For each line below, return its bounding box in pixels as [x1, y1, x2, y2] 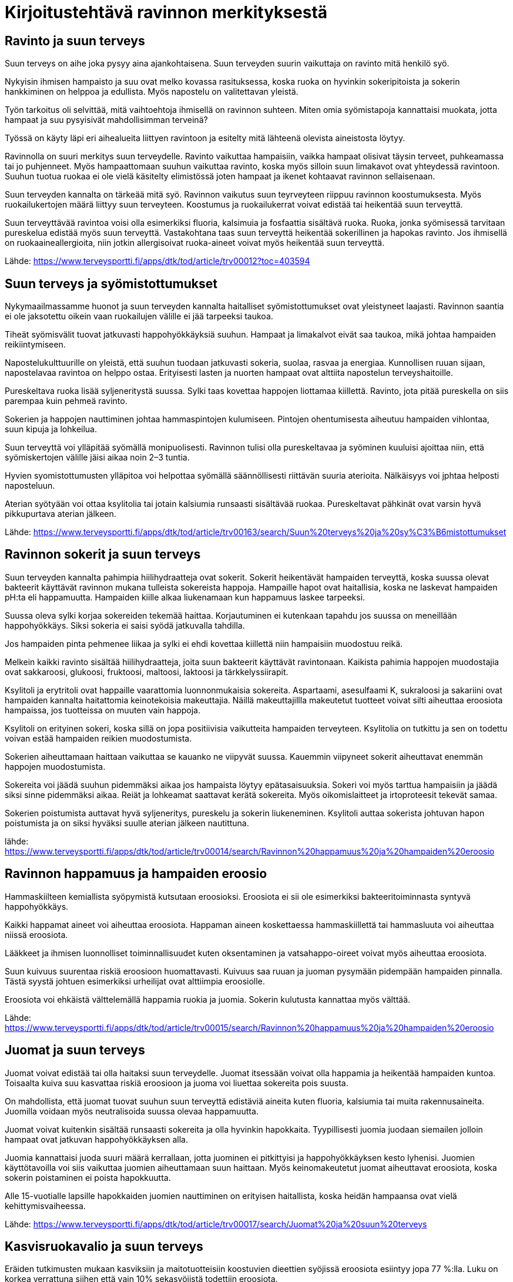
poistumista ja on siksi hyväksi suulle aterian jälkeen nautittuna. [5, 817, 249, 828]
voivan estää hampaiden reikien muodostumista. [5, 733, 192, 743]
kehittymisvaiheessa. [5, 1200, 86, 1211]
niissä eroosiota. [5, 929, 68, 940]
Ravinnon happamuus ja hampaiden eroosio [5, 866, 267, 882]
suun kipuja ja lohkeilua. [5, 424, 98, 435]
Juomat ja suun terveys [5, 1043, 145, 1058]
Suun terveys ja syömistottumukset [5, 276, 217, 291]
